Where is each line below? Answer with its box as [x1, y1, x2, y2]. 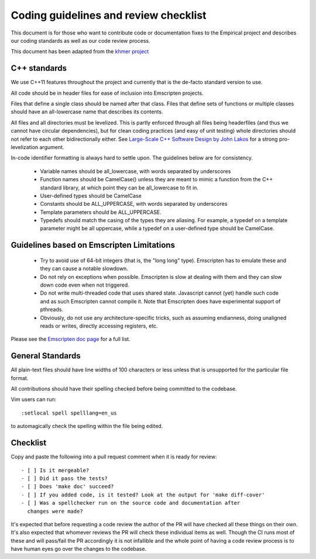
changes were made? [27, 508, 83, 515]
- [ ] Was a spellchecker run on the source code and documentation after [21, 500, 241, 506]
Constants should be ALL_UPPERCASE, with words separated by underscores [40, 201, 228, 208]
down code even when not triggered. [40, 281, 130, 289]
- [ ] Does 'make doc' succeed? [21, 483, 114, 490]
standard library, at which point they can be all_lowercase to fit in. [40, 184, 199, 191]
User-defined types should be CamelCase [40, 192, 142, 199]
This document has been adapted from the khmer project [11, 48, 149, 55]
